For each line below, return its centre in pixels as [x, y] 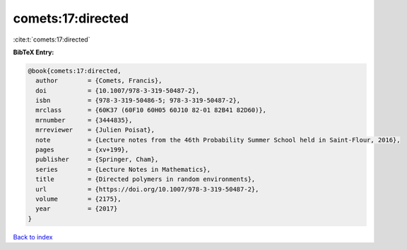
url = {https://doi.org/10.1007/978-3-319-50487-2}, [147, 189]
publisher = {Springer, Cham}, [97, 160]
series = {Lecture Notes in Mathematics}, [123, 169]
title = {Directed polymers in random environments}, [146, 179]
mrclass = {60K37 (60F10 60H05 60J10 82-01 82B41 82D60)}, [151, 110]
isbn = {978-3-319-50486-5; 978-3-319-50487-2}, [138, 101]
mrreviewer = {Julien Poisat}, [95, 130]
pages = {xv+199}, [82, 150]
